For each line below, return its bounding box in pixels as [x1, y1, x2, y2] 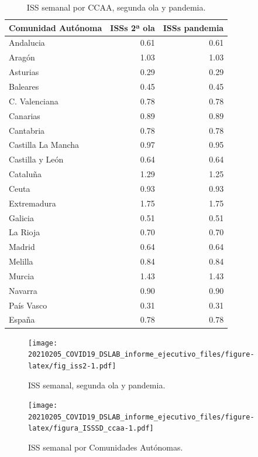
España [9, 313, 35, 326]
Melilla [9, 255, 33, 268]
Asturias [9, 66, 39, 78]
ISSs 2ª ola [110, 21, 155, 33]
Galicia [9, 211, 34, 224]
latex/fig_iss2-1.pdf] [28, 361, 116, 370]
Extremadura [9, 197, 56, 209]
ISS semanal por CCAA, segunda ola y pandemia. [26, 1, 206, 13]
